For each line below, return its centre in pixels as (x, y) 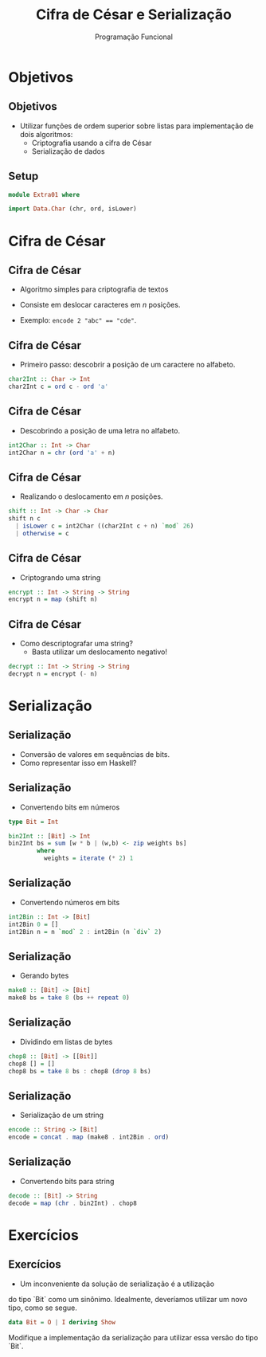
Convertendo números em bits (70, 902)
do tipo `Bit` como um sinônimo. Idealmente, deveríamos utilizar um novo (128, 1299)
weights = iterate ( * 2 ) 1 (88, 858)
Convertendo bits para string (67, 1181)
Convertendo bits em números (70, 807)
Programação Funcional (134, 37)
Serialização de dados (68, 151)
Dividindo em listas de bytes (66, 1041)
